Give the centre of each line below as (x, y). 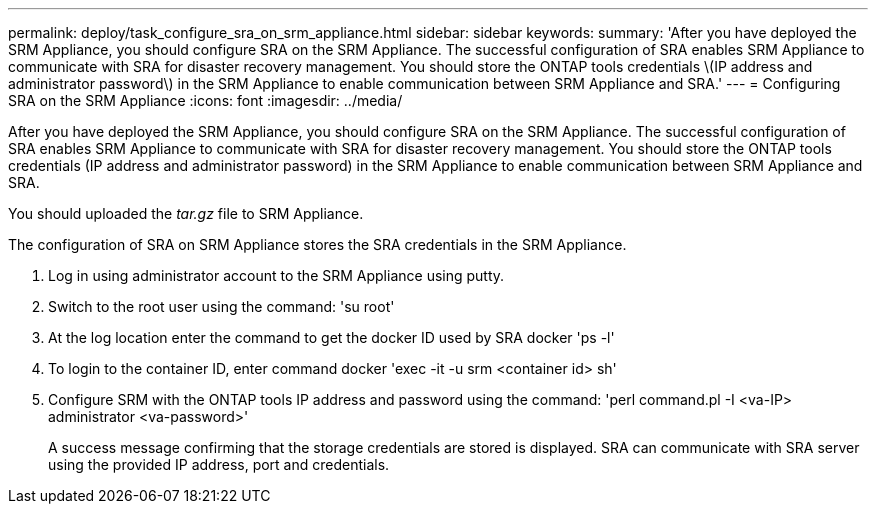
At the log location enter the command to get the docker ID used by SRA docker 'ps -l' (331, 337)
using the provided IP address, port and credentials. (219, 464)
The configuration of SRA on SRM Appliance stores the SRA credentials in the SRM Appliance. (317, 244)
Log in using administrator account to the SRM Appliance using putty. (276, 275)
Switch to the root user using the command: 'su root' (221, 306)
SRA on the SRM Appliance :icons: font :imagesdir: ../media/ (205, 100)
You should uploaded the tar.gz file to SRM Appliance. (186, 213)
